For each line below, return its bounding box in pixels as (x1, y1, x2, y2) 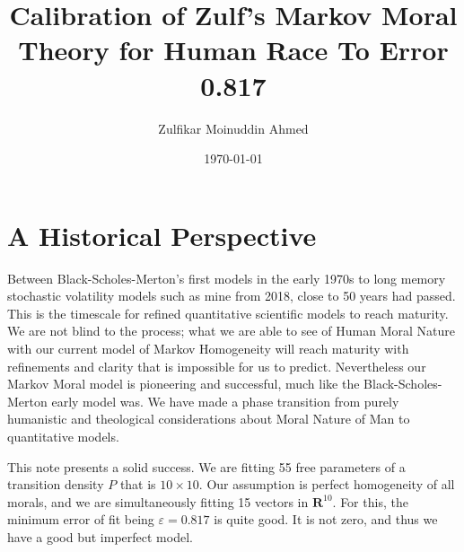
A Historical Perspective (7, 216, 317, 253)
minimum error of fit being (7, 510, 154, 529)
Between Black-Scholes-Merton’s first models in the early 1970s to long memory (7, 268, 446, 287)
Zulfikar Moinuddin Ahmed (158, 118, 309, 137)
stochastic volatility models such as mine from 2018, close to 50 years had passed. (7, 286, 456, 305)
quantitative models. (7, 426, 119, 445)
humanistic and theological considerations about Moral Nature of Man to (7, 409, 410, 428)
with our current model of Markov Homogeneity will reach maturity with (7, 339, 409, 357)
